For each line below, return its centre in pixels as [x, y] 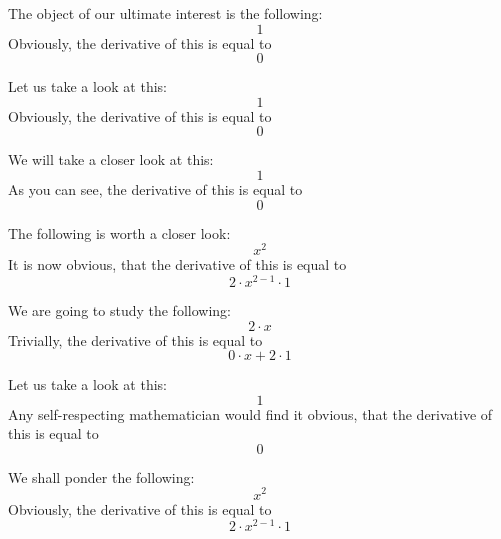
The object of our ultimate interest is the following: [165, 13]
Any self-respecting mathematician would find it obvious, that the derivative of [250, 413]
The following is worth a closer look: [119, 232]
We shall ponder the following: [101, 476]
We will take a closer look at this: [111, 159]
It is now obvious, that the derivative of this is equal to [177, 264]
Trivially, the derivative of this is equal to [135, 339]
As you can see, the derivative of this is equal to [155, 188]
